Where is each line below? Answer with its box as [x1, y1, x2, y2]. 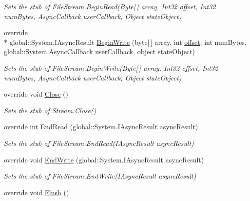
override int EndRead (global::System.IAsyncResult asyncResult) [4, 121, 198, 132]
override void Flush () [4, 187, 69, 197]
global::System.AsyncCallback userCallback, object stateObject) [4, 46, 195, 57]
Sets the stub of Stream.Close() [4, 105, 96, 115]
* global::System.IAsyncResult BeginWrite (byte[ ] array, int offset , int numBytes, [4, 37, 247, 47]
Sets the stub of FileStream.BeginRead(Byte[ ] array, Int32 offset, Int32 [4, 1, 216, 11]
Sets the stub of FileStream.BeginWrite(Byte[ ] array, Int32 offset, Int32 [4, 62, 218, 73]
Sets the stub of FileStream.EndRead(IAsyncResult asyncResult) [4, 138, 194, 148]
